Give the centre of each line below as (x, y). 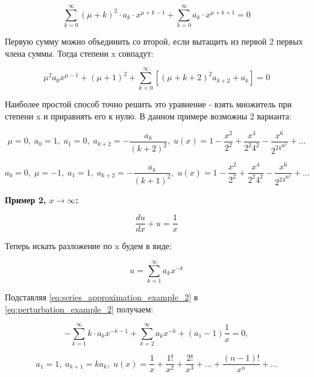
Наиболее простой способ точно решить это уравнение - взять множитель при (149, 104)
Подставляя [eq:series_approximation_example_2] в (102, 296)
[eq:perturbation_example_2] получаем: (79, 309)
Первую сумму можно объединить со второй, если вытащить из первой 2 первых (154, 41)
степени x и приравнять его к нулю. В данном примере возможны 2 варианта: (148, 116)
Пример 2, (26, 199)
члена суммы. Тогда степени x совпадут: (79, 53)
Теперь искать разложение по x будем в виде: (88, 246)
